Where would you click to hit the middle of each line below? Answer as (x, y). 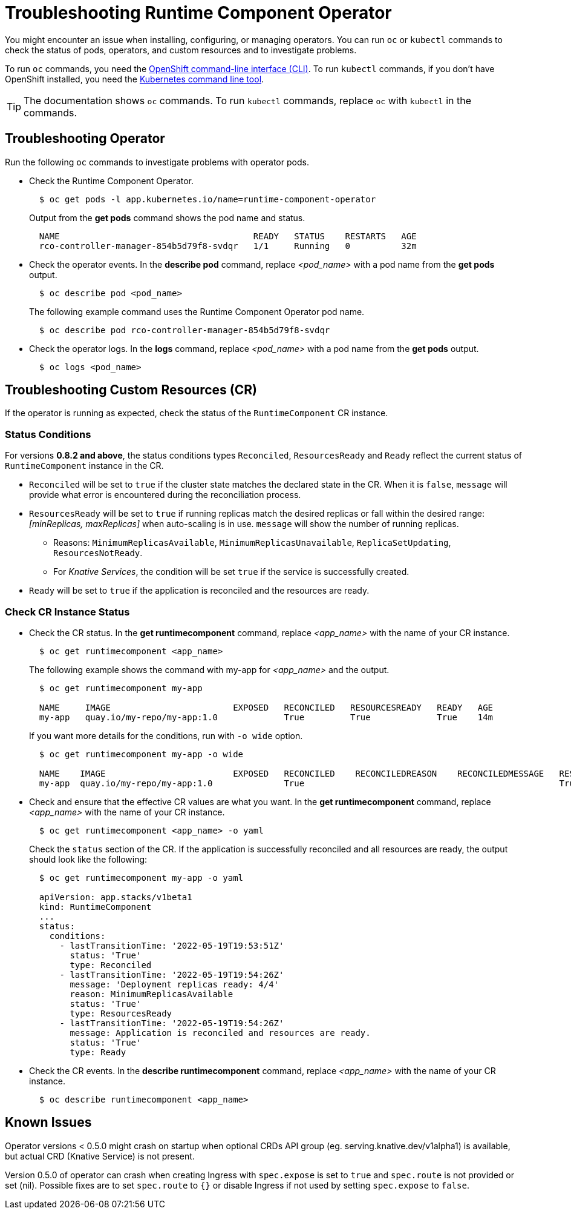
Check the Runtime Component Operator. (112, 181)
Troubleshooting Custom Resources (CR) (131, 390)
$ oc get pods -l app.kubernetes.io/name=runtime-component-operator (207, 199)
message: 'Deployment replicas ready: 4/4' (175, 984)
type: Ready (98, 1052)
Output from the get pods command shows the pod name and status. (167, 217)
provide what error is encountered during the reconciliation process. (165, 495)
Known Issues (48, 1123)
